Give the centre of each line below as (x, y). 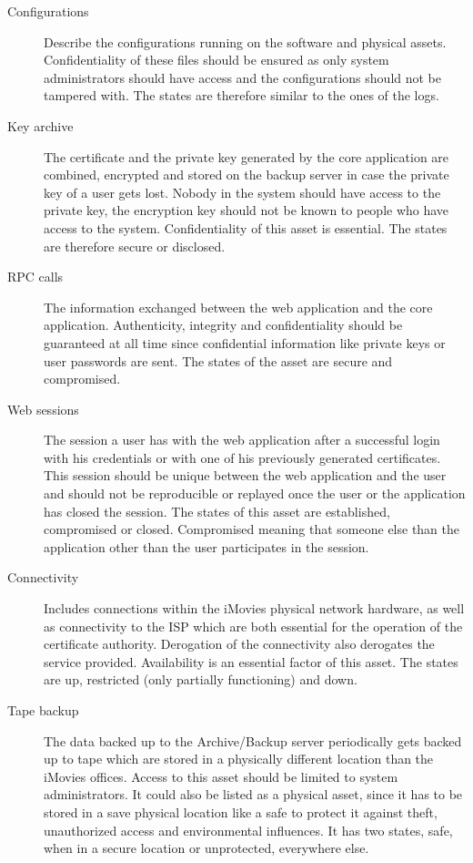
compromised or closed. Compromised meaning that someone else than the (252, 529)
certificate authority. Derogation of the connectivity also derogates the (239, 644)
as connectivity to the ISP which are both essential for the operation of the (253, 626)
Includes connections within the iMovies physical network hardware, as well (254, 608)
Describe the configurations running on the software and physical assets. (245, 41)
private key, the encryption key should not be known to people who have (247, 210)
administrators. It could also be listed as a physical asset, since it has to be (253, 794)
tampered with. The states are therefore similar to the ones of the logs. (242, 95)
